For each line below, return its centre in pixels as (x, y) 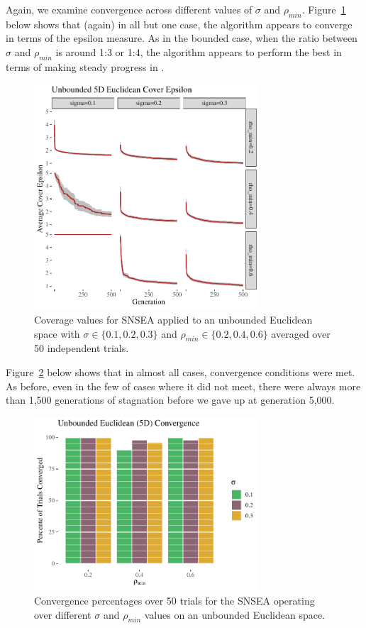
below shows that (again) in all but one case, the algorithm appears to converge (179, 24)
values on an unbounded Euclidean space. (235, 614)
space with (57, 333)
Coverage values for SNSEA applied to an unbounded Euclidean (173, 319)
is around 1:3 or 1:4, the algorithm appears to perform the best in (199, 51)
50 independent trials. (82, 348)
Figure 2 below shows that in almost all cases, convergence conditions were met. (181, 371)
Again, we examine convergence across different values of (129, 9)
